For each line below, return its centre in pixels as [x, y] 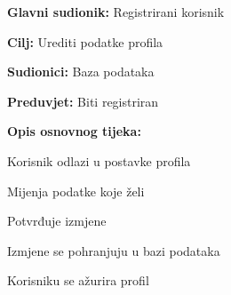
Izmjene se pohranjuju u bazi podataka [114, 250]
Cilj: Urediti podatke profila [85, 41]
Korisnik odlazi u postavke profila [99, 160]
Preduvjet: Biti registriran [83, 101]
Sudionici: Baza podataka [81, 72]
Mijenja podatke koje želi [76, 191]
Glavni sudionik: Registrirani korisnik [116, 12]
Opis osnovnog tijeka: [74, 131]
